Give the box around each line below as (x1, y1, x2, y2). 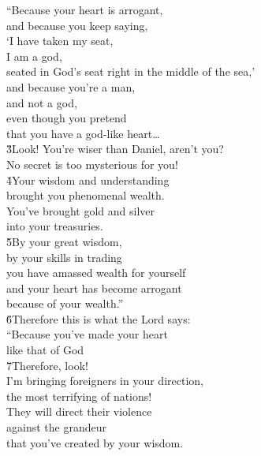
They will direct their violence (6, 403, 152, 420)
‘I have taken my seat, (6, 32, 114, 49)
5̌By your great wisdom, (6, 233, 122, 249)
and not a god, (6, 94, 77, 110)
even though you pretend (6, 110, 127, 126)
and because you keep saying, (6, 17, 148, 33)
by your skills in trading (6, 249, 122, 265)
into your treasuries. (6, 218, 103, 234)
